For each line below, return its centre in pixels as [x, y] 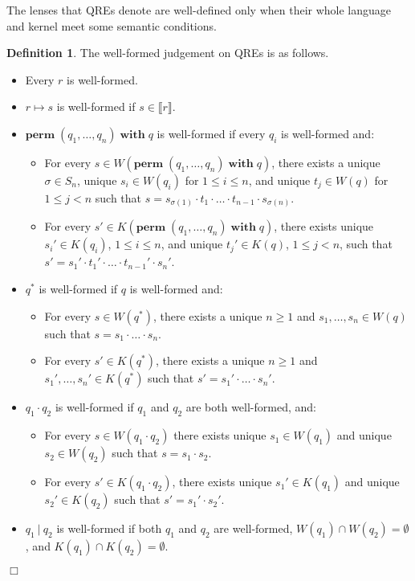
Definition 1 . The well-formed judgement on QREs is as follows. [168, 53]
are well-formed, [253, 528]
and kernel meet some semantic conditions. [112, 25]
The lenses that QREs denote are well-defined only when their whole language [199, 10]
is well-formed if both [109, 528]
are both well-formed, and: [251, 407]
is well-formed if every [211, 133]
